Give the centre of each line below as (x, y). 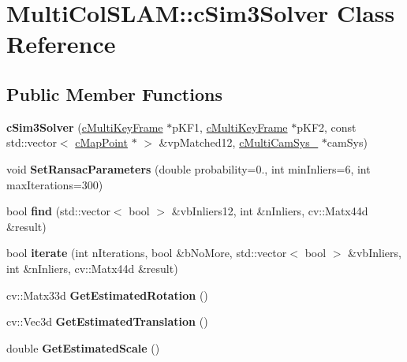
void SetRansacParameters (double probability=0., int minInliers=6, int (189, 168)
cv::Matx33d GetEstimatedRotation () (107, 295)
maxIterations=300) (55, 184)
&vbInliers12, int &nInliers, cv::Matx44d (270, 211)
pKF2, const (327, 127)
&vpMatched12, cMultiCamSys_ (239, 142)
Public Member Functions (114, 93)
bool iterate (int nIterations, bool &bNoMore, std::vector (147, 253)
